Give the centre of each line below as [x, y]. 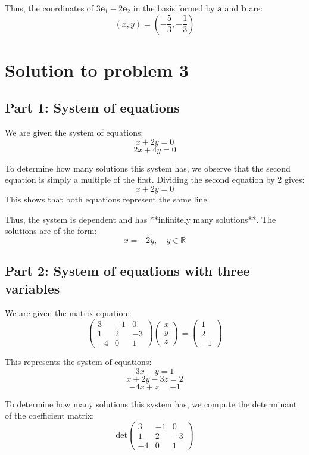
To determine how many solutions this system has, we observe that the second [148, 168]
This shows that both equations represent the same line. [107, 199]
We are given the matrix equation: [68, 313]
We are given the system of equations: [74, 133]
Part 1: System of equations [92, 107]
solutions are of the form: [51, 231]
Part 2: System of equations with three [127, 271]
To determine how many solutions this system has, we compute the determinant [151, 403]
